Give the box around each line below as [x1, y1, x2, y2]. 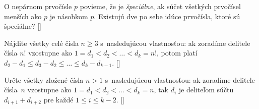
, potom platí [157, 47, 198, 58]
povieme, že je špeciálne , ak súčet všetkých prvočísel [80, 1, 241, 11]
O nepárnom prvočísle [4, 1, 72, 11]
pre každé [43, 94, 74, 104]
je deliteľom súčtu [178, 84, 234, 95]
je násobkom [49, 11, 88, 21]
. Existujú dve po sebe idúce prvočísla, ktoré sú [94, 11, 240, 21]
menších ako [4, 11, 42, 21]
